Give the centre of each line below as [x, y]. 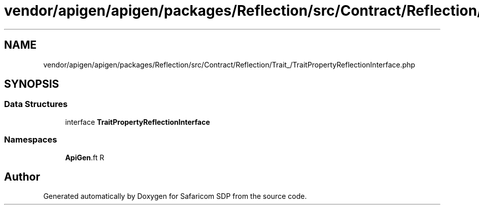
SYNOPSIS [32, 84]
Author [22, 177]
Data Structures [36, 104]
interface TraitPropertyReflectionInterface [138, 122]
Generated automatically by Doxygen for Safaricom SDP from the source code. [175, 196]
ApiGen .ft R [85, 157]
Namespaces [31, 140]
